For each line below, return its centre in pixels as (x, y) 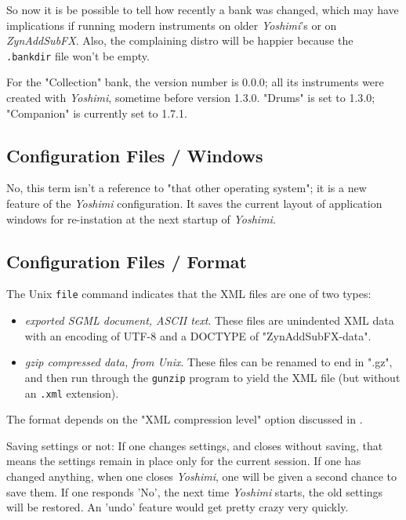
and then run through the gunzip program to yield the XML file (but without (212, 377)
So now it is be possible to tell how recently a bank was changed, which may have (203, 9)
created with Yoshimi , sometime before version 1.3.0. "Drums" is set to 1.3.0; (191, 98)
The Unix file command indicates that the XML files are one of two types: (189, 294)
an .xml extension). (72, 393)
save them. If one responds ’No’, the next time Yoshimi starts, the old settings (195, 491)
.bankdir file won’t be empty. (78, 55)
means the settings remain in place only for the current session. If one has (184, 461)
